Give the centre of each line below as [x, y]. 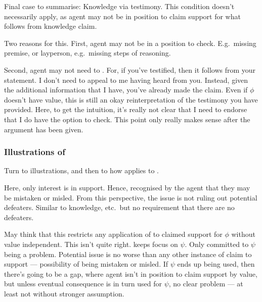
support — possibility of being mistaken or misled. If [86, 264]
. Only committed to [217, 244]
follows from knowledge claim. [51, 26]
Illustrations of [35, 152]
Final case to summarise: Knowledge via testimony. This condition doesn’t [119, 6]
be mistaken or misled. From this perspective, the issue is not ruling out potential [131, 197]
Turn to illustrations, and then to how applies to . [82, 170]
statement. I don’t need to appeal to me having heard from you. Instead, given [126, 80]
